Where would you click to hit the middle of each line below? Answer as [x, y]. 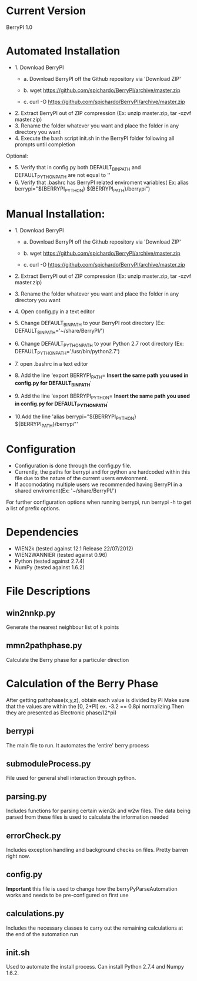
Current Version [46, 11]
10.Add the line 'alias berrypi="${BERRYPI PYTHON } [76, 417]
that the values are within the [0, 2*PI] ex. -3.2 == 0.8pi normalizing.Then [95, 706]
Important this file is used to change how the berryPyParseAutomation [92, 888]
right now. [18, 856]
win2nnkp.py [31, 613]
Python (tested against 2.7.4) [50, 561]
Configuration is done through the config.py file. [73, 466]
